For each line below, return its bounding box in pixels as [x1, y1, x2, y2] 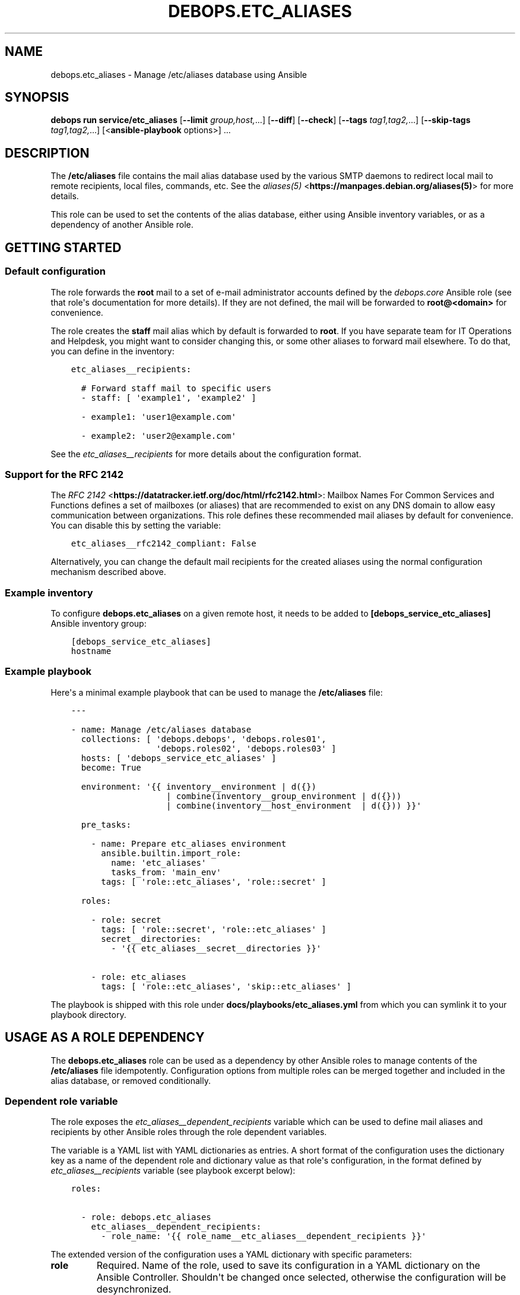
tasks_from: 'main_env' [111, 867, 221, 877]
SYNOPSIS [5, 90, 69, 105]
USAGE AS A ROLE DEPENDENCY [5, 1030, 205, 1045]
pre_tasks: [81, 819, 131, 829]
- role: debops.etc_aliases [81, 1212, 211, 1222]
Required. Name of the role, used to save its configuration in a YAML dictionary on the [96, 1259, 480, 1272]
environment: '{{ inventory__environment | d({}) [81, 781, 316, 791]
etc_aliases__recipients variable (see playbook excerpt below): [50, 1165, 296, 1176]
